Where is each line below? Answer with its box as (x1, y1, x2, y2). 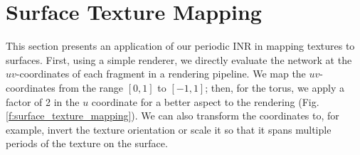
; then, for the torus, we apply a (205, 80, 344, 95)
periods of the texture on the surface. (6, 136, 168, 151)
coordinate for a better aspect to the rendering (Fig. (91, 94, 319, 109)
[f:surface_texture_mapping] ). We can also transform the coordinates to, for (6, 108, 339, 123)
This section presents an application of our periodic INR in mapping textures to (6, 38, 355, 53)
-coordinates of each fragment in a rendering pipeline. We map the (16, 66, 306, 81)
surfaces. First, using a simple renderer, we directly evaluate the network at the (6, 52, 352, 67)
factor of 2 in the (6, 94, 80, 109)
